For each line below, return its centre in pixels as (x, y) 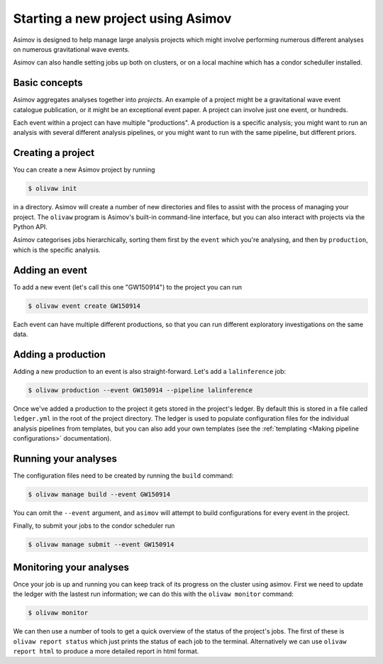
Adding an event (50, 270)
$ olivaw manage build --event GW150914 (99, 494)
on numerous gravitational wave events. (72, 49)
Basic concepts (48, 83)
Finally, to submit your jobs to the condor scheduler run (94, 526)
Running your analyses (65, 459)
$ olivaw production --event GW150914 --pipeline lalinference (140, 390)
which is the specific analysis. (57, 250)
